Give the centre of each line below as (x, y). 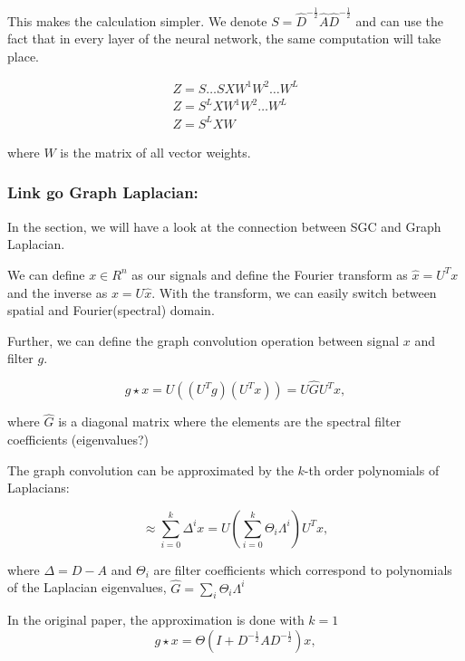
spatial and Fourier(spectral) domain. (111, 310)
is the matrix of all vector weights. (155, 152)
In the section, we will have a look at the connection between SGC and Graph (224, 226)
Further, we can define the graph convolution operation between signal (203, 340)
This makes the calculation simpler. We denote (137, 20)
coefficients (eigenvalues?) (78, 439)
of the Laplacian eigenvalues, (87, 587)
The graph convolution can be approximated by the (150, 469)
